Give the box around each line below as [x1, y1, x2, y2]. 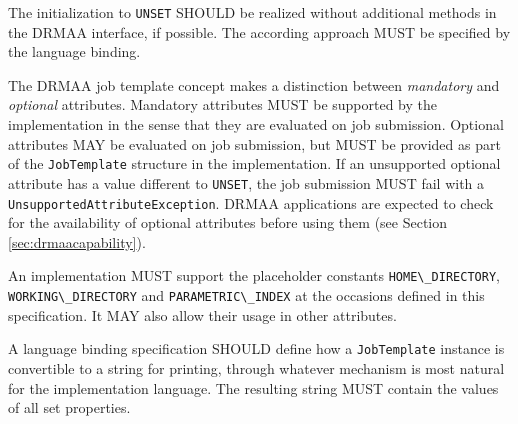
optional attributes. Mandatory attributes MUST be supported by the [8, 94, 438, 115]
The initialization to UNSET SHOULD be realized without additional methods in [8, 2, 497, 22]
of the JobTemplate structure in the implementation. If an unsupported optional [8, 153, 501, 174]
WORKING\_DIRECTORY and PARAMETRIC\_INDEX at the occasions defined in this [8, 285, 485, 306]
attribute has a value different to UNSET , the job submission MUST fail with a [8, 172, 485, 193]
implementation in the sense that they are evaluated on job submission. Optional [8, 114, 504, 135]
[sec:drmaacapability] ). [8, 231, 146, 252]
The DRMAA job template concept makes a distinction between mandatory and [8, 74, 500, 95]
